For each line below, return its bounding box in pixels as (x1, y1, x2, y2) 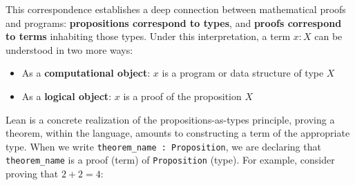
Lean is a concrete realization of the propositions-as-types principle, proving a (6, 112, 335, 126)
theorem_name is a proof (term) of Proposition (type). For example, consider (6, 153, 335, 167)
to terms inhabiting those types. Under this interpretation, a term (6, 29, 291, 43)
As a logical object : (21, 88, 112, 103)
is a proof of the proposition (123, 88, 242, 103)
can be (314, 29, 343, 43)
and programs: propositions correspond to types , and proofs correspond (6, 15, 342, 30)
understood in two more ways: (6, 42, 133, 57)
